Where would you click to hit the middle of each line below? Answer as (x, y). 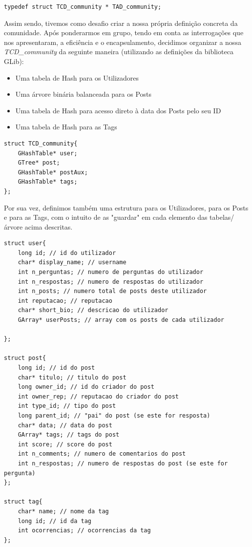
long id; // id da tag (54, 521)
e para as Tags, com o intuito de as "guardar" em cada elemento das (106, 217)
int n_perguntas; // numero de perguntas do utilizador (111, 272)
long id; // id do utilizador (67, 253)
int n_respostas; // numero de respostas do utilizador (111, 282)
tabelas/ (222, 217)
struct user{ (25, 243)
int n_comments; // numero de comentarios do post (102, 454)
